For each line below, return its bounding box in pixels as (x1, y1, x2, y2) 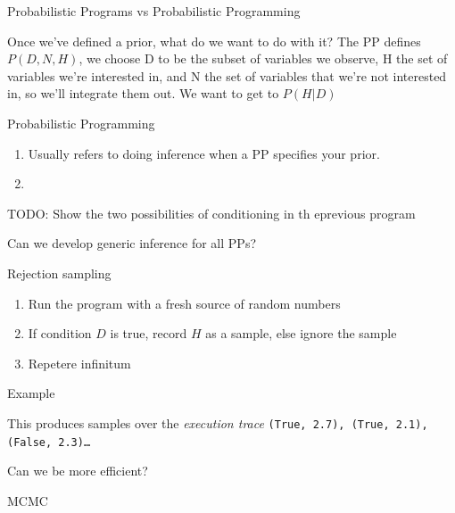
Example (7, 384, 55, 402)
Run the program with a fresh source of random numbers (28, 294, 341, 312)
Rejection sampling (7, 263, 112, 282)
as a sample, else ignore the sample (205, 324, 397, 343)
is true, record (110, 324, 187, 343)
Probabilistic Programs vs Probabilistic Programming (7, 2, 301, 20)
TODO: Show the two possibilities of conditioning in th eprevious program (7, 203, 416, 222)
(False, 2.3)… (7, 435, 91, 449)
